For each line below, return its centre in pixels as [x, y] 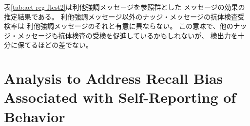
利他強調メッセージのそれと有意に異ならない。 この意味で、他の [130, 26]
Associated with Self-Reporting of [120, 97]
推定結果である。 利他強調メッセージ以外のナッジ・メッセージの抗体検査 [121, 16]
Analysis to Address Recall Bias [114, 78]
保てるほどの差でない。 [55, 45]
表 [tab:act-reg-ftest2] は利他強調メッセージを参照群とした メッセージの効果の [125, 7]
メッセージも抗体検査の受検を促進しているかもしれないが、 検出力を [127, 35]
